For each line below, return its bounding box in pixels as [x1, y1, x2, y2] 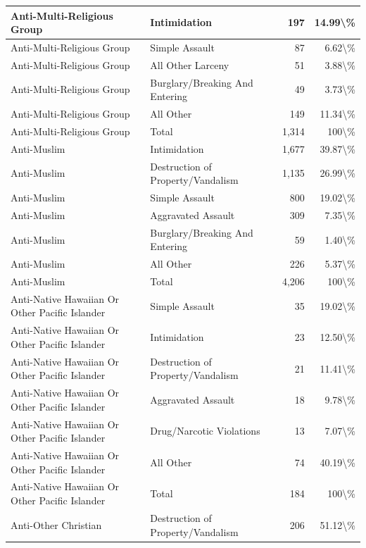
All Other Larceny [150, 57, 229, 72]
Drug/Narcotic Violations [150, 423, 260, 438]
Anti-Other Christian [11, 517, 102, 532]
